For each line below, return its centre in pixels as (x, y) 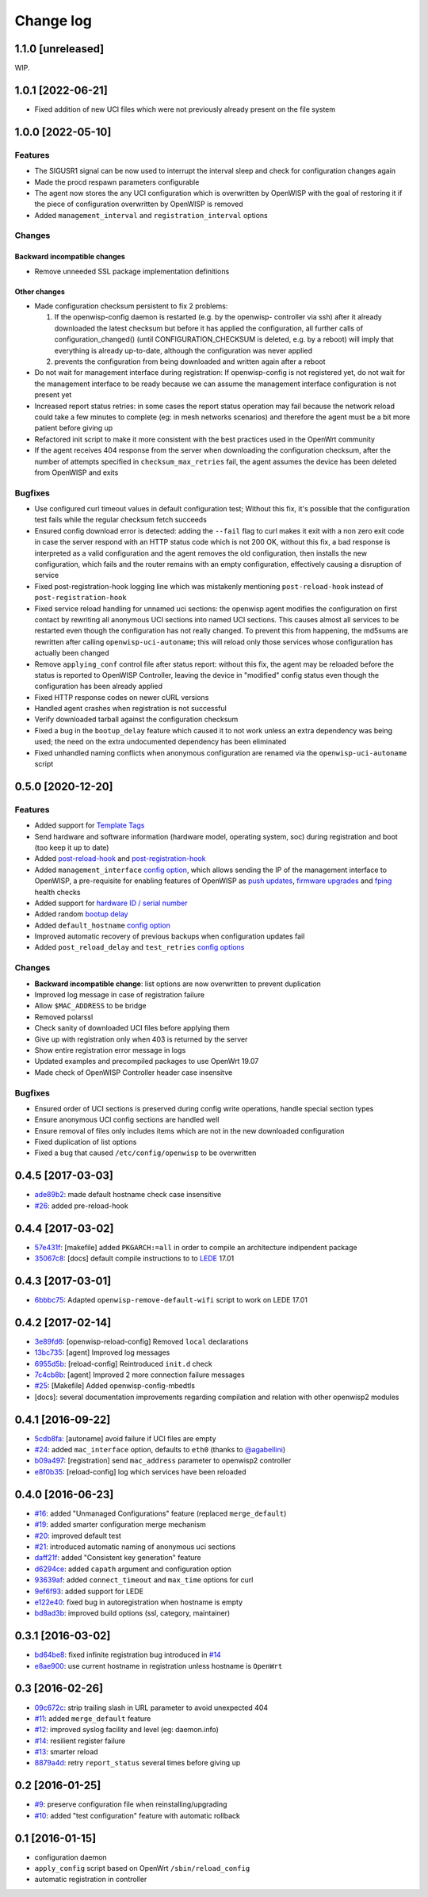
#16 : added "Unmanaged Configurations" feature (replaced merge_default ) (160, 1513)
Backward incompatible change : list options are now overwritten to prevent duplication (178, 984)
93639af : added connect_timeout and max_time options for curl (144, 1580)
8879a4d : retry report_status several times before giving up (138, 1763)
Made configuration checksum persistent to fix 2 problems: (131, 306)
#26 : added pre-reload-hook (81, 1206)
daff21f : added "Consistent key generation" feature (118, 1558)
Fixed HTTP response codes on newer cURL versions (122, 697)
